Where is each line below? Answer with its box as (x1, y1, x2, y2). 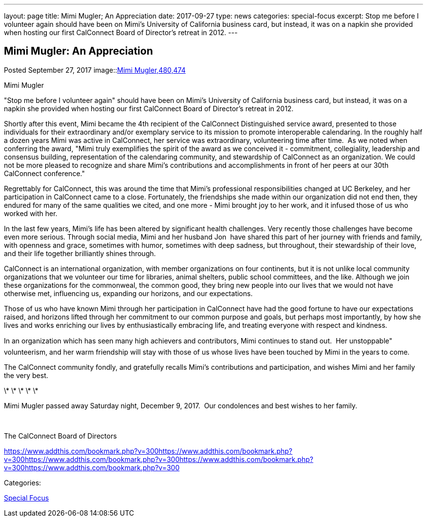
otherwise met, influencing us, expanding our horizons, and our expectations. (4, 289, 253, 298)
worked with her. (4, 209, 58, 218)
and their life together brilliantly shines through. (4, 249, 156, 258)
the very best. (4, 371, 48, 380)
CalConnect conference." (4, 169, 85, 178)
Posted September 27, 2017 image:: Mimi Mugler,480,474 (4, 65, 186, 74)
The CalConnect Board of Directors (4, 431, 117, 440)
